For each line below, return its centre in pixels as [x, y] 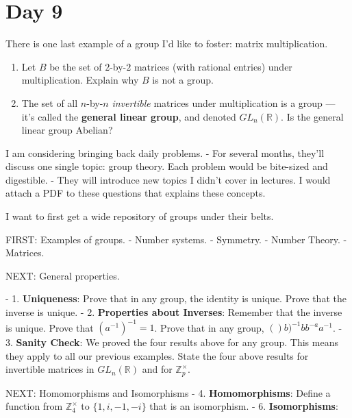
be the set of [76, 66]
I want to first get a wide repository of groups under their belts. [140, 216]
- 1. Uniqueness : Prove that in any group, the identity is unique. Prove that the [176, 298]
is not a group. [183, 80]
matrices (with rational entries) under [213, 66]
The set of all [50, 102]
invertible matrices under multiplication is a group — [224, 102]
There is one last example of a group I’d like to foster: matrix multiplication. [167, 44]
